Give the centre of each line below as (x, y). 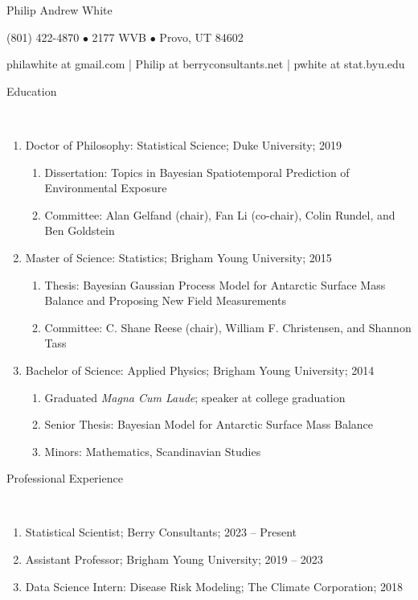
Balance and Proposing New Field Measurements (165, 300)
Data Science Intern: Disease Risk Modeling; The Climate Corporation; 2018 (214, 586)
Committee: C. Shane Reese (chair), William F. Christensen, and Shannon (228, 327)
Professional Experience (65, 478)
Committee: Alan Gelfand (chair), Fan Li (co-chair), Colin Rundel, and (220, 214)
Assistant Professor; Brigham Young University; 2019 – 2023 (174, 559)
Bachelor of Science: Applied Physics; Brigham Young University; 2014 (200, 370)
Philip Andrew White (59, 10)
